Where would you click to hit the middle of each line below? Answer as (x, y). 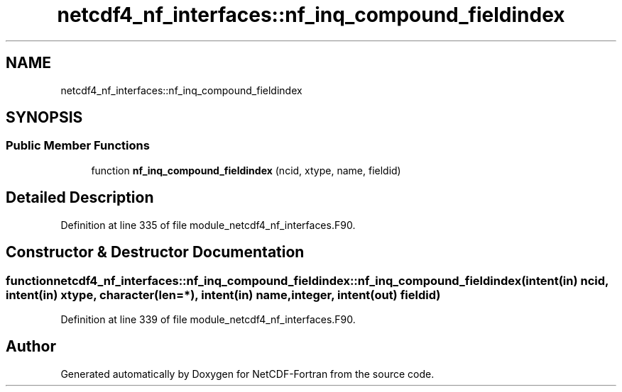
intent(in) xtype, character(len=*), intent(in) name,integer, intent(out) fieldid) (223, 295)
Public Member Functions (78, 146)
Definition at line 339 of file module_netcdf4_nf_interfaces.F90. (208, 319)
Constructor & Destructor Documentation (155, 252)
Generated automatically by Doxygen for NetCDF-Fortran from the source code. (247, 374)
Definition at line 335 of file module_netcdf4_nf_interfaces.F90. (208, 225)
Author (31, 347)
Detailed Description (80, 198)
